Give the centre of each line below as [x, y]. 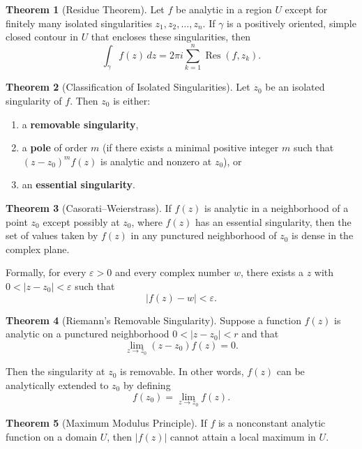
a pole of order [55, 147]
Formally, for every [46, 272]
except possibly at [81, 221]
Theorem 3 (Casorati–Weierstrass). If [89, 207]
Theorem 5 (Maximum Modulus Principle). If [106, 423]
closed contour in [42, 37]
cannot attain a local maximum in [243, 436]
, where [147, 221]
